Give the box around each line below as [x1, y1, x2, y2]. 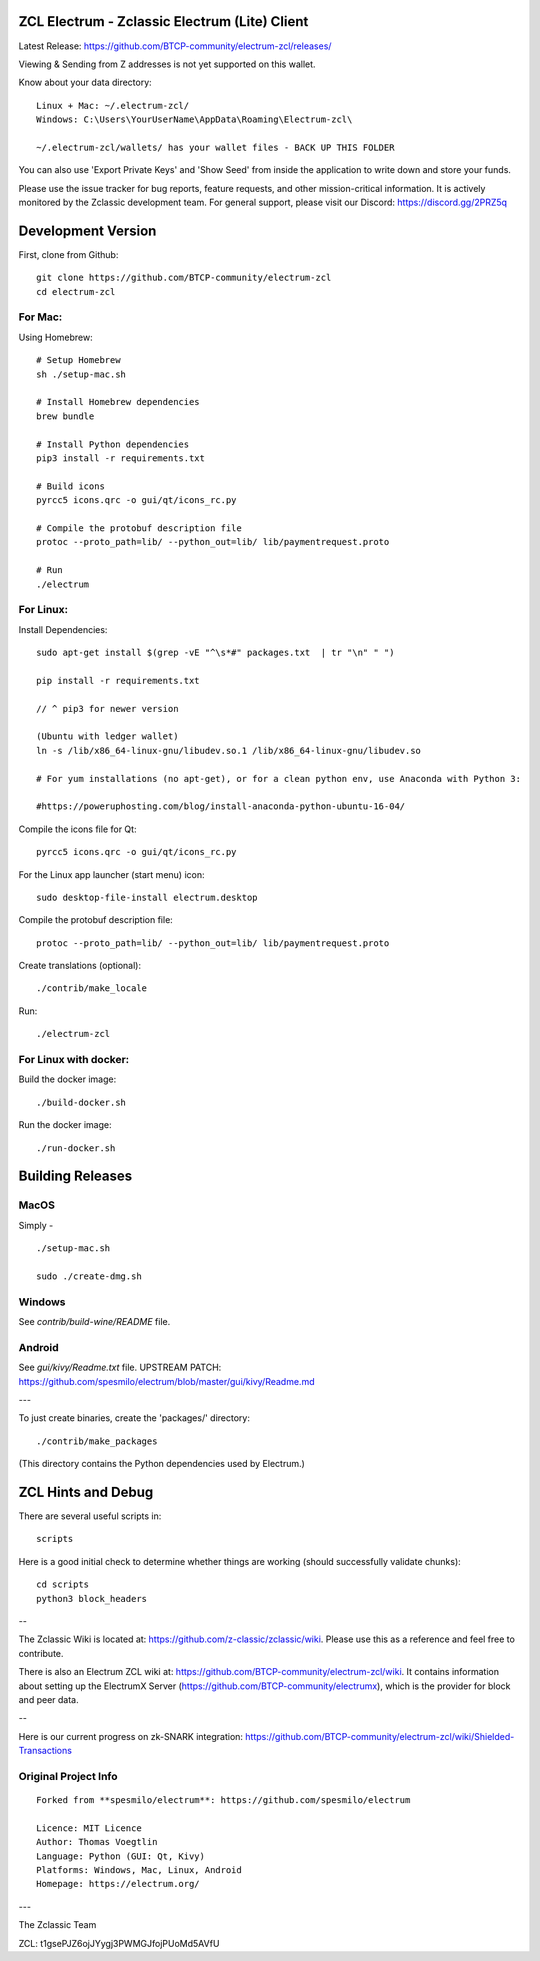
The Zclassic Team [18, 1919, 97, 1931]
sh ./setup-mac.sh [36, 368, 127, 380]
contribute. [18, 1647, 64, 1659]
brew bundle [36, 410, 95, 422]
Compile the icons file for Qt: [18, 823, 137, 835]
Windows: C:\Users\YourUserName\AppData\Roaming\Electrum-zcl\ [36, 114, 353, 125]
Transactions [18, 1745, 72, 1757]
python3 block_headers [36, 1593, 148, 1604]
